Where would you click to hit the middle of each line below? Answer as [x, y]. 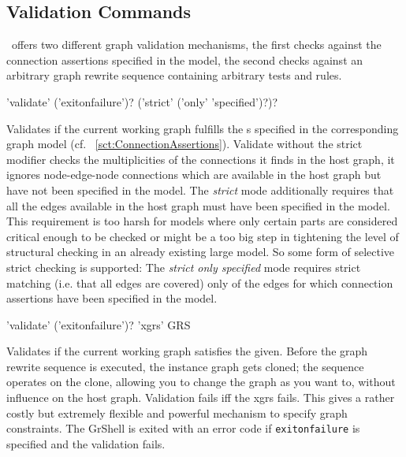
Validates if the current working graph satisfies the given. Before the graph [187, 351]
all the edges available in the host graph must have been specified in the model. [198, 205]
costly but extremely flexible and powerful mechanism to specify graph [177, 412]
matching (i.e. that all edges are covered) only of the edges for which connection [200, 282]
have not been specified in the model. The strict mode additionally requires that [200, 189]
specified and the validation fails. [86, 443]
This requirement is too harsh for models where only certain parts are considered [202, 221]
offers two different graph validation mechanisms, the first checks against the [196, 45]
